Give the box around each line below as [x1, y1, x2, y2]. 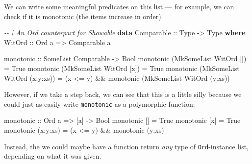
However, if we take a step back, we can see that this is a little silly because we [4, 89, 242, 99]
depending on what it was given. [4, 151, 101, 161]
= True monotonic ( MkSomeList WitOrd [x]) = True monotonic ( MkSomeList [4, 63, 240, 73]
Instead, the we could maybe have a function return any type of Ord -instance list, [4, 141, 249, 151]
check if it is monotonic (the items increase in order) [4, 11, 161, 21]
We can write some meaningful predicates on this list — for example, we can [4, 1, 234, 11]
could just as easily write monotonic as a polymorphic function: [4, 98, 195, 109]
